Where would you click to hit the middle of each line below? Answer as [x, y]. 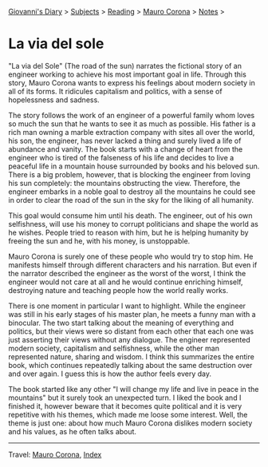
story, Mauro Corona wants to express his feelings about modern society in [132, 82]
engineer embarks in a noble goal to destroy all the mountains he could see [132, 192]
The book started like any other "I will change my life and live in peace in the [134, 389]
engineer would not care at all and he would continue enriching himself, [126, 282]
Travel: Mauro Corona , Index [55, 454]
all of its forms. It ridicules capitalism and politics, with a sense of [115, 91]
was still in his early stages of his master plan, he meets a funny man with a [132, 314]
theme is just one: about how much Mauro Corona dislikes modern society [130, 423]
